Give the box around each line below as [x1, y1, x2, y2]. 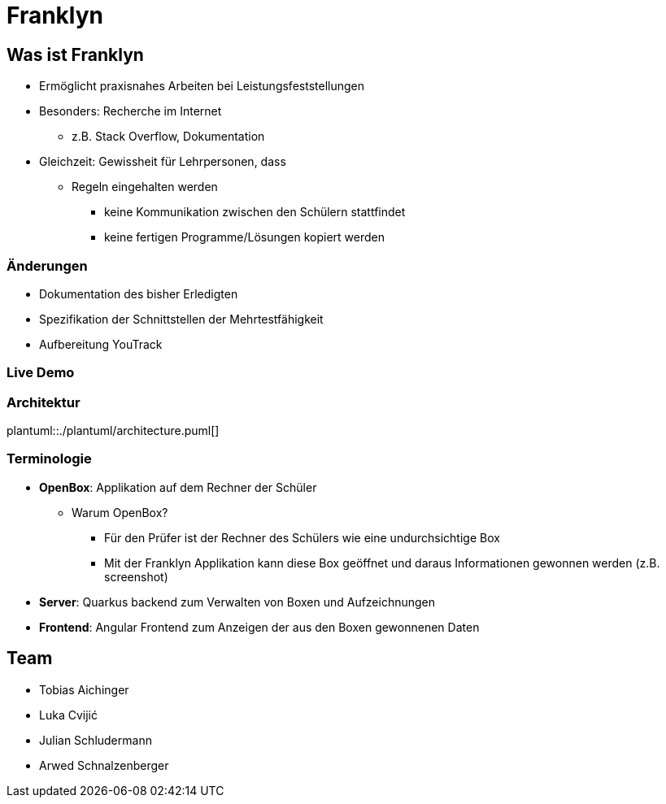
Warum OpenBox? [72, 505, 168, 519]
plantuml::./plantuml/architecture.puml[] [7, 424, 220, 438]
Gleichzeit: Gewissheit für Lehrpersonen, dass [39, 154, 286, 169]
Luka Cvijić [39, 707, 98, 722]
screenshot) [104, 569, 168, 584]
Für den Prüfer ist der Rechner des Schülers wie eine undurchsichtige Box [104, 530, 500, 545]
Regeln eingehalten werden [72, 180, 218, 194]
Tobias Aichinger [39, 682, 129, 697]
